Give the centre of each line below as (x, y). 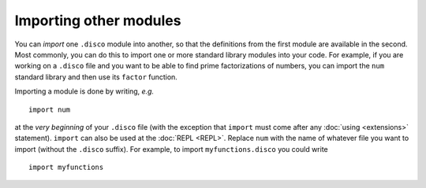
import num (50, 109)
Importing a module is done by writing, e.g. (84, 91)
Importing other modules (98, 20)
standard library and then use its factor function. (96, 77)
